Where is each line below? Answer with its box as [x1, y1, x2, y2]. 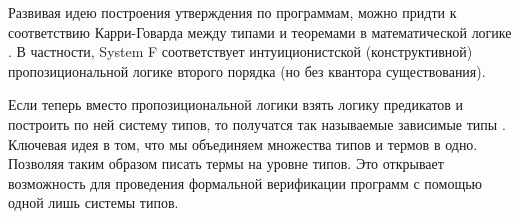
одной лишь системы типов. [8, 192, 179, 213]
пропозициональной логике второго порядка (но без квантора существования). [8, 60, 486, 81]
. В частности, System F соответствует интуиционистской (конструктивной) [8, 41, 473, 62]
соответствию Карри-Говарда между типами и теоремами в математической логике [8, 21, 512, 42]
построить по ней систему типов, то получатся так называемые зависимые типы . [8, 113, 506, 134]
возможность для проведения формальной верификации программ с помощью [8, 172, 483, 193]
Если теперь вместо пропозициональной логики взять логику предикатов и [8, 94, 464, 115]
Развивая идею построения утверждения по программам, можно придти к [8, 2, 457, 22]
